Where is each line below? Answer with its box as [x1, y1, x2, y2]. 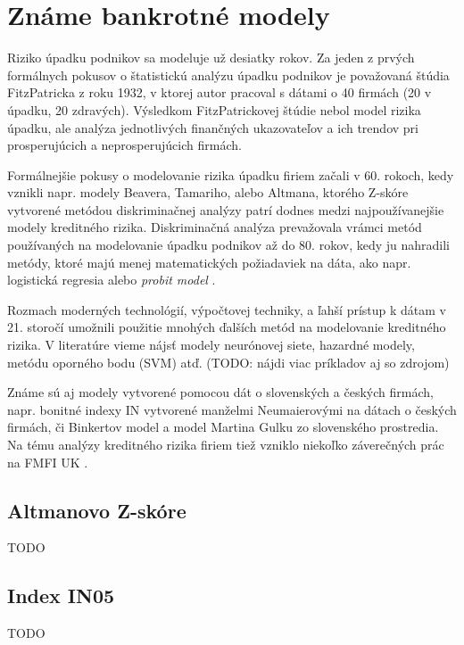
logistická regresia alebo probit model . [7, 270, 216, 289]
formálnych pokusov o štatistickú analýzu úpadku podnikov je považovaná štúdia [7, 65, 450, 84]
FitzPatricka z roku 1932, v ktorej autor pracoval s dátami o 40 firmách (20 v [7, 83, 432, 102]
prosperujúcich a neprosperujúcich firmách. [7, 136, 242, 154]
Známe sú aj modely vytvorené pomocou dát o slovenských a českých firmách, [7, 383, 434, 401]
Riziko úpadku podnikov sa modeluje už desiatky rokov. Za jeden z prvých [7, 48, 415, 67]
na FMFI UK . [7, 452, 88, 471]
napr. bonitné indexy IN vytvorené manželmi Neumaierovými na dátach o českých [7, 400, 457, 418]
